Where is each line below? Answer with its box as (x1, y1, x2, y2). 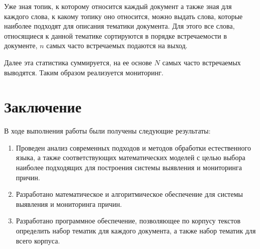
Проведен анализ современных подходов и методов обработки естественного (16, 142, 251, 153)
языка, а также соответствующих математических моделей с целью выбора (16, 152, 245, 163)
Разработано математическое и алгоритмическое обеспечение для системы (16, 189, 243, 199)
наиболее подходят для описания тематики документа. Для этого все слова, (4, 21, 235, 31)
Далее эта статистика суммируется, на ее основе (4, 57, 152, 67)
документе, (4, 40, 38, 51)
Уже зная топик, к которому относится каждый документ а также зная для (4, 1, 232, 11)
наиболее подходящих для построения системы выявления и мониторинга (16, 162, 242, 173)
